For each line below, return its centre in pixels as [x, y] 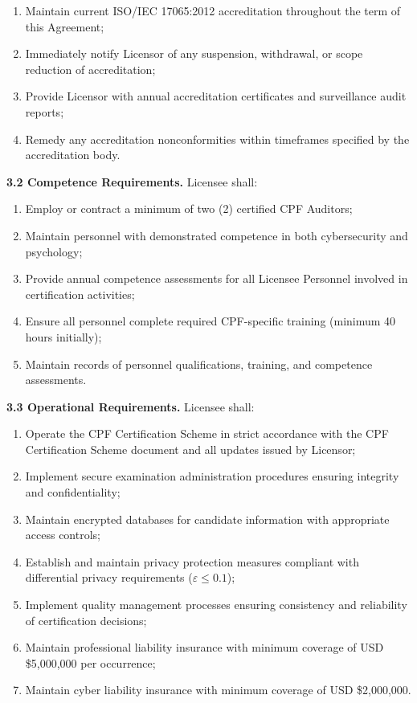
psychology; [54, 251]
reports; [45, 111]
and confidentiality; [73, 492]
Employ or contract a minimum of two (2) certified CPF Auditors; [189, 208]
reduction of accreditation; [90, 69]
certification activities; [80, 294]
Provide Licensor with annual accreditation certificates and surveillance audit [216, 96]
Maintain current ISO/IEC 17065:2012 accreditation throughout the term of [213, 10]
